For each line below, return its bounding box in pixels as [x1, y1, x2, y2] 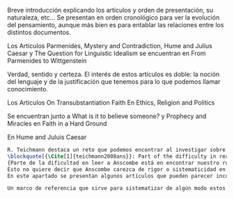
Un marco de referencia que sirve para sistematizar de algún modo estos [7, 185, 226, 192]
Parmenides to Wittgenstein [7, 57, 87, 65]
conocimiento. [7, 85, 49, 93]
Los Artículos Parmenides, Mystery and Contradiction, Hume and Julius [7, 42, 212, 50]
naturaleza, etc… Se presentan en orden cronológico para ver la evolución [7, 13, 220, 22]
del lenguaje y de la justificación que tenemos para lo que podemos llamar [7, 78, 221, 86]
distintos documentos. [7, 28, 71, 36]
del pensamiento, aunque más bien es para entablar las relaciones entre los [7, 21, 224, 29]
